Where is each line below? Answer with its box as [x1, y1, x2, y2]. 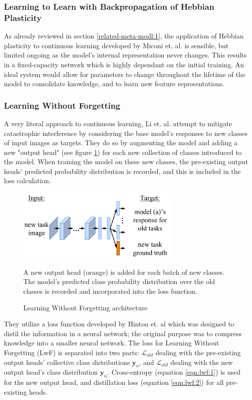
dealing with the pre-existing [155, 347, 241, 357]
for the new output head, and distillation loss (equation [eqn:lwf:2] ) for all [4, 377, 224, 387]
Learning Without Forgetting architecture [23, 302, 148, 312]
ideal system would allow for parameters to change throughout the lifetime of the [4, 69, 245, 79]
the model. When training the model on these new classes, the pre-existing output [4, 156, 248, 167]
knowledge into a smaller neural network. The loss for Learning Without [4, 338, 219, 348]
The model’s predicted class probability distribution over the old [23, 276, 215, 286]
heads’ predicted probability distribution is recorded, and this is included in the [4, 166, 241, 176]
